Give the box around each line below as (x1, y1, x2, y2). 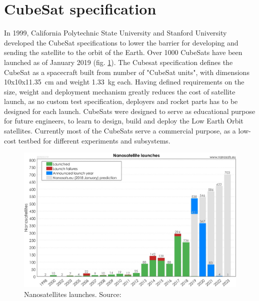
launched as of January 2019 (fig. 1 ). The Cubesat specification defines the (4, 56, 233, 67)
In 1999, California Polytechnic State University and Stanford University (4, 27, 227, 38)
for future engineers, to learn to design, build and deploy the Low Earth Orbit (4, 115, 243, 126)
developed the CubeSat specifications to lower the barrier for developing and (4, 37, 238, 47)
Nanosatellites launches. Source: (24, 288, 121, 299)
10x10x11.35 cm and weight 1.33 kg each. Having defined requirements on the (4, 76, 244, 87)
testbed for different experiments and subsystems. (18, 135, 170, 145)
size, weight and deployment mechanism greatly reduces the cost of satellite (4, 86, 235, 96)
